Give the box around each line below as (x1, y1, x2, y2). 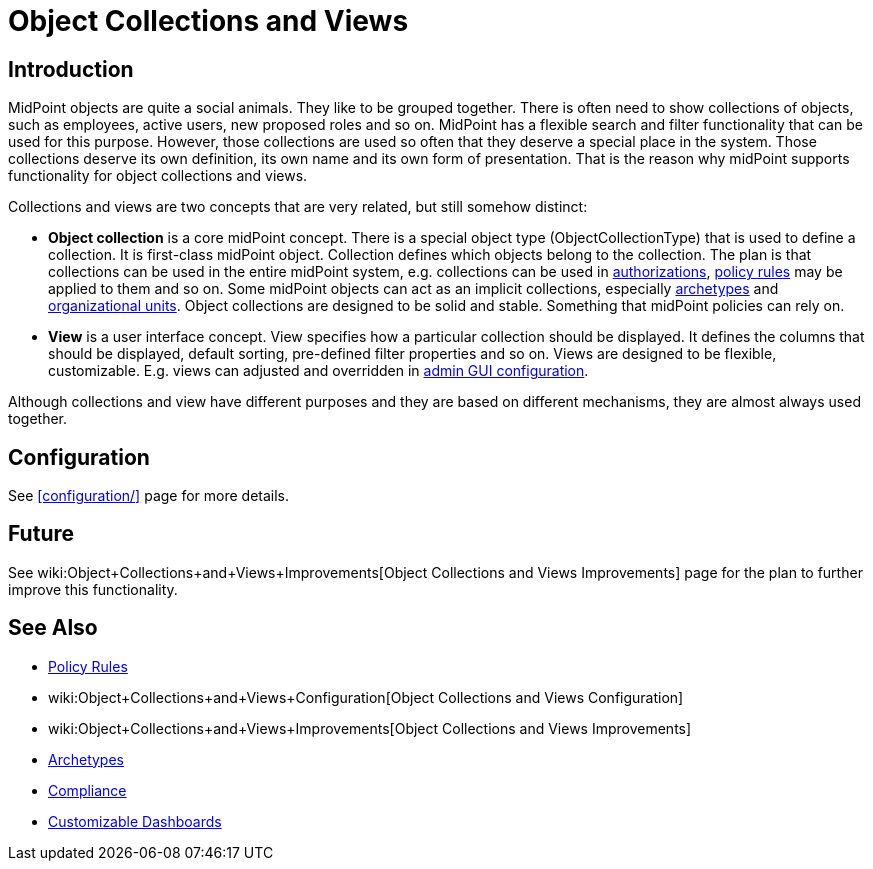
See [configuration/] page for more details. (8, 487, 290, 505)
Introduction (8, 56, 134, 82)
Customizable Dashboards (48, 812, 222, 830)
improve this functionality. (8, 580, 178, 598)
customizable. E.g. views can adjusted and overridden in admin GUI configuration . (48, 362, 589, 380)
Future (8, 521, 75, 547)
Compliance (48, 781, 127, 799)
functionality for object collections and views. (8, 167, 308, 185)
